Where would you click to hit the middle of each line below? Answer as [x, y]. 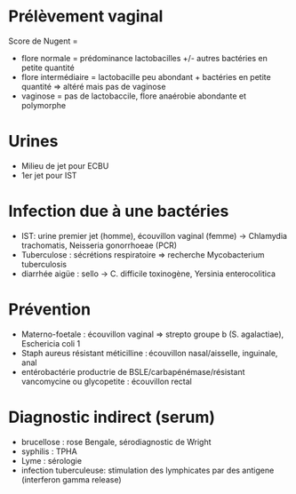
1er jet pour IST [49, 175]
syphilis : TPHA [49, 451]
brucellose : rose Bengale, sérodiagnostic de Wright [116, 442]
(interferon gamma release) [71, 479]
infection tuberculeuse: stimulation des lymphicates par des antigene [148, 470]
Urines [33, 142]
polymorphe [44, 105]
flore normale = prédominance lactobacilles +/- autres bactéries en [144, 58]
